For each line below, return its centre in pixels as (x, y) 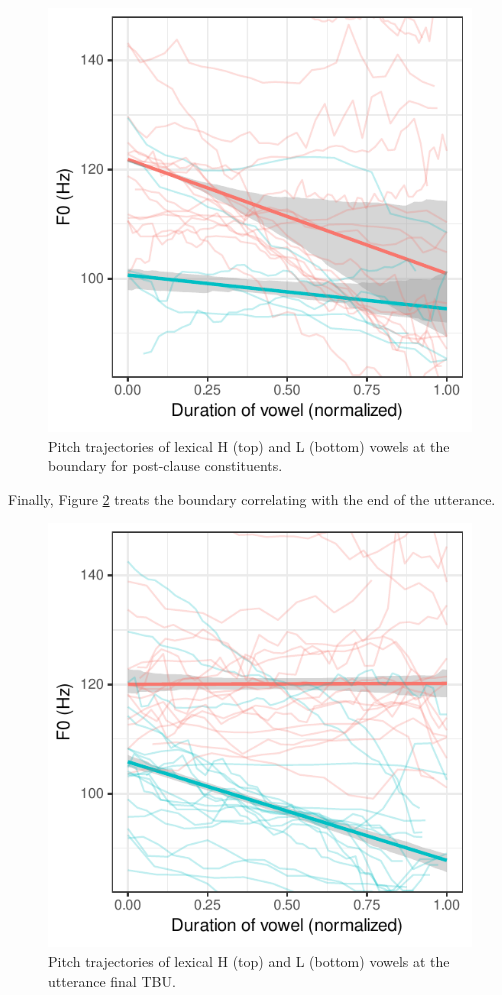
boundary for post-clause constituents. (165, 465)
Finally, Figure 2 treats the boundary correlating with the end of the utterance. (252, 498)
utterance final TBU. (112, 980)
